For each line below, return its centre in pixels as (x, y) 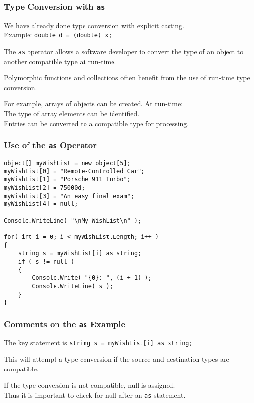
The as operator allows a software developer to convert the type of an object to (124, 51)
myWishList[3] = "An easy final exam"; (69, 196)
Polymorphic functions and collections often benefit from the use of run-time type (127, 78)
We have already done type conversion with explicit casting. (94, 25)
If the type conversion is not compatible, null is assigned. (90, 385)
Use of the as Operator (50, 145)
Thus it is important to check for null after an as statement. (95, 395)
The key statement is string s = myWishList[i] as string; (98, 342)
